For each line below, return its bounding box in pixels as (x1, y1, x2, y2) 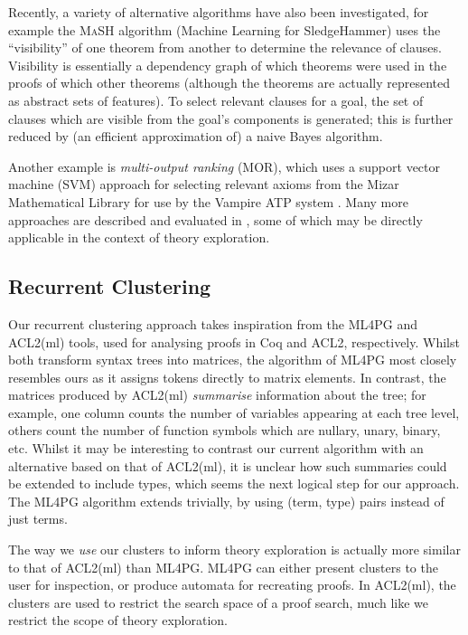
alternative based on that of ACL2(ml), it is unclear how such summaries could (8, 456, 447, 475)
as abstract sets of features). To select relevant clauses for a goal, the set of (8, 90, 424, 109)
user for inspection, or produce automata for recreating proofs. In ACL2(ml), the (8, 575, 456, 594)
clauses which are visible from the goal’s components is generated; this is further (8, 109, 454, 128)
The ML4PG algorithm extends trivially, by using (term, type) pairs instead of (8, 491, 445, 510)
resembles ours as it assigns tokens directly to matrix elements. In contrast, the (8, 367, 446, 386)
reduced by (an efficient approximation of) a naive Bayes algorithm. (8, 127, 383, 146)
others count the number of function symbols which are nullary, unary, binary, (8, 421, 441, 440)
